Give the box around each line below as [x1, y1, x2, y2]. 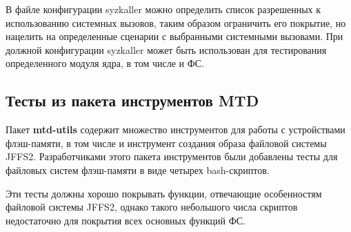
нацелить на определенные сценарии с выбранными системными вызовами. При [6, 29, 343, 43]
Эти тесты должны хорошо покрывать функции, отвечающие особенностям [6, 186, 322, 200]
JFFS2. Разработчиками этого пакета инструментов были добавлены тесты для [6, 149, 338, 164]
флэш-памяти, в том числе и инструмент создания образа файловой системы [6, 135, 327, 150]
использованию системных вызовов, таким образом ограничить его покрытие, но [6, 15, 346, 30]
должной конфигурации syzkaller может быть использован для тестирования [6, 42, 327, 57]
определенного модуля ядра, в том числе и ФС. [6, 56, 204, 70]
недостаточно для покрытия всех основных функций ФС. [6, 213, 246, 227]
